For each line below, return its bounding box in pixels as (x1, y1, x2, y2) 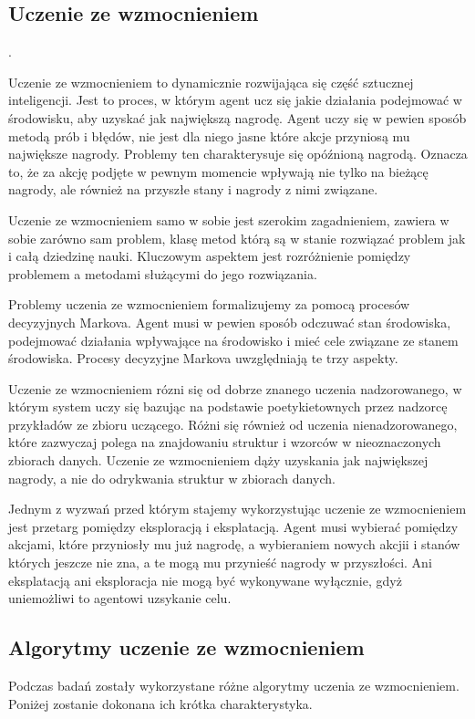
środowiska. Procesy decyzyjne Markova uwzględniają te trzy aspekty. (8, 349, 398, 368)
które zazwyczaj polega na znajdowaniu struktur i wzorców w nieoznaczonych (8, 432, 441, 452)
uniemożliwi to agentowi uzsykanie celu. (8, 589, 232, 608)
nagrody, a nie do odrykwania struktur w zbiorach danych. (8, 468, 336, 487)
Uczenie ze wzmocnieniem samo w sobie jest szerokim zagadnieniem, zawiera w (8, 210, 449, 229)
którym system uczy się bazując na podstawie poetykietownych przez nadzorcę (8, 397, 448, 416)
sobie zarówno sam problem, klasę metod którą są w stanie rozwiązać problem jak (8, 228, 466, 247)
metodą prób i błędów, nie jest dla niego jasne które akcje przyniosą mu (8, 126, 410, 145)
